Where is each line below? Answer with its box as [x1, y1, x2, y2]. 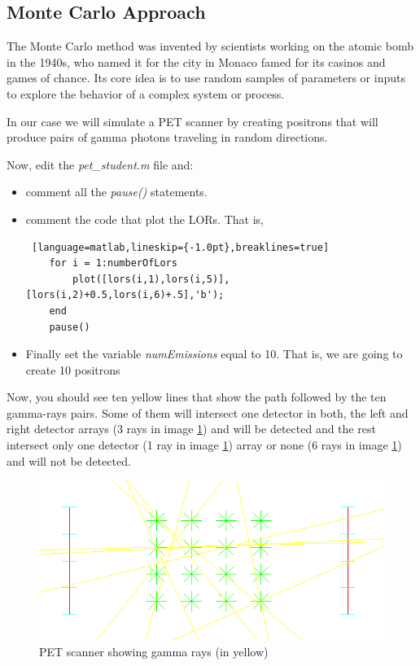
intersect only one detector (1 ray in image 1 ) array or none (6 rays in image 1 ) [7, 436, 402, 453]
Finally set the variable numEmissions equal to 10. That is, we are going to [25, 345, 403, 362]
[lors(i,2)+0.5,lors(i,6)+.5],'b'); [25, 289, 225, 301]
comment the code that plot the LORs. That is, [25, 210, 264, 227]
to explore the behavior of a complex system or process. [7, 85, 285, 102]
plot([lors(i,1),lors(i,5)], [72, 273, 230, 285]
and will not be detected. [7, 452, 131, 469]
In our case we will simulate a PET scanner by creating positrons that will [7, 112, 378, 129]
